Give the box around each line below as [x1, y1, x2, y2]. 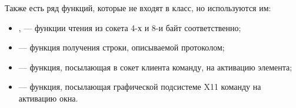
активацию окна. [18, 92, 78, 104]
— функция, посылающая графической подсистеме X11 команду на [18, 80, 261, 93]
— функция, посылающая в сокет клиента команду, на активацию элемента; [18, 60, 292, 73]
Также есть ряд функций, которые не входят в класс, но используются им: [5, 2, 271, 14]
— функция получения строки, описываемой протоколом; [18, 41, 225, 53]
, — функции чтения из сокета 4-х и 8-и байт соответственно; [18, 21, 241, 33]
